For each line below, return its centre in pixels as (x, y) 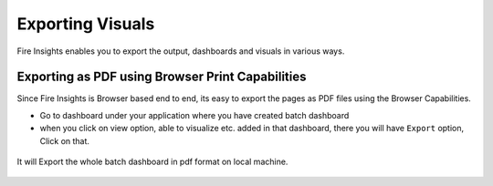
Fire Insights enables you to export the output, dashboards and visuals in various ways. (181, 51)
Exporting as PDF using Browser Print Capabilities (162, 77)
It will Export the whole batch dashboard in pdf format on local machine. (152, 162)
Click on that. (65, 140)
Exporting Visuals (86, 24)
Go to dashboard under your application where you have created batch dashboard (194, 115)
